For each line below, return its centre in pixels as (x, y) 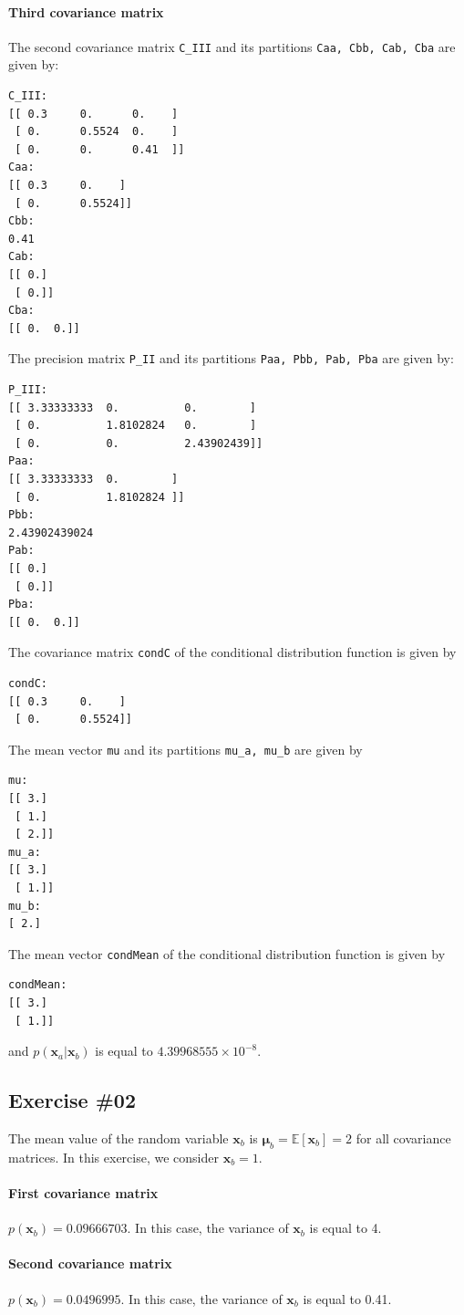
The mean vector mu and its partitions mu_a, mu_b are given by (186, 749)
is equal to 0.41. (347, 1298)
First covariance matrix (83, 1192)
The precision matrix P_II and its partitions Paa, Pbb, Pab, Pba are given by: (231, 358)
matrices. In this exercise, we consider (113, 1157)
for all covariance (403, 1138)
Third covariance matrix (86, 11)
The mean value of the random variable (119, 1138)
